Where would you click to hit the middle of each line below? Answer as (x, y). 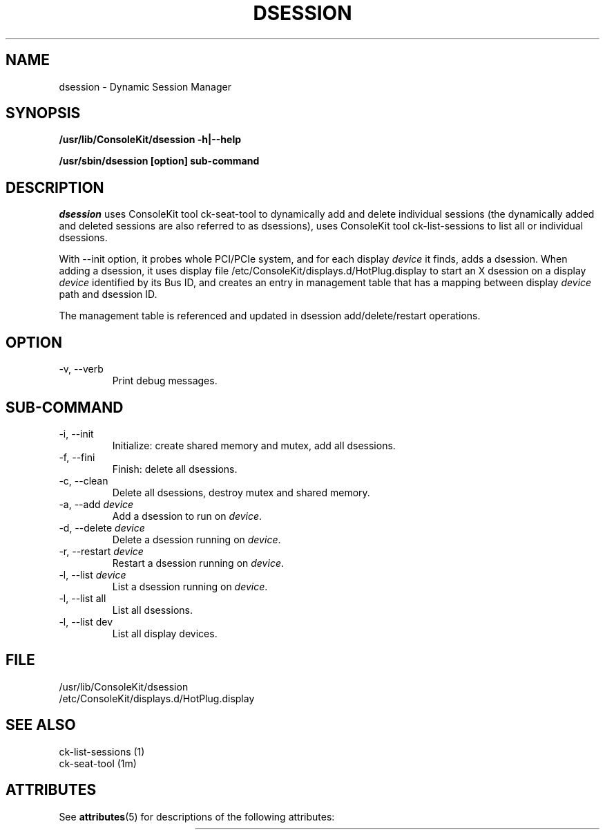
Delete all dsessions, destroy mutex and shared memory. (241, 492)
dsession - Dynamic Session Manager (145, 86)
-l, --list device (93, 574)
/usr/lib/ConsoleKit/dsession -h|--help (150, 140)
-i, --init (76, 433)
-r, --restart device (101, 551)
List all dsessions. (152, 610)
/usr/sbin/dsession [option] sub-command (159, 161)
